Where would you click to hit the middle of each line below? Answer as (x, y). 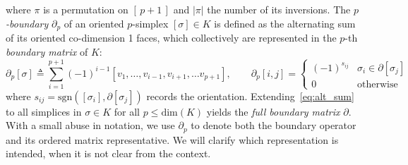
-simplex (150, 23)
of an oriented (94, 23)
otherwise (378, 84)
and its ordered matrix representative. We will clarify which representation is (172, 139)
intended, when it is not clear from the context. (108, 153)
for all (127, 111)
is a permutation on (86, 9)
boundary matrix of (47, 51)
